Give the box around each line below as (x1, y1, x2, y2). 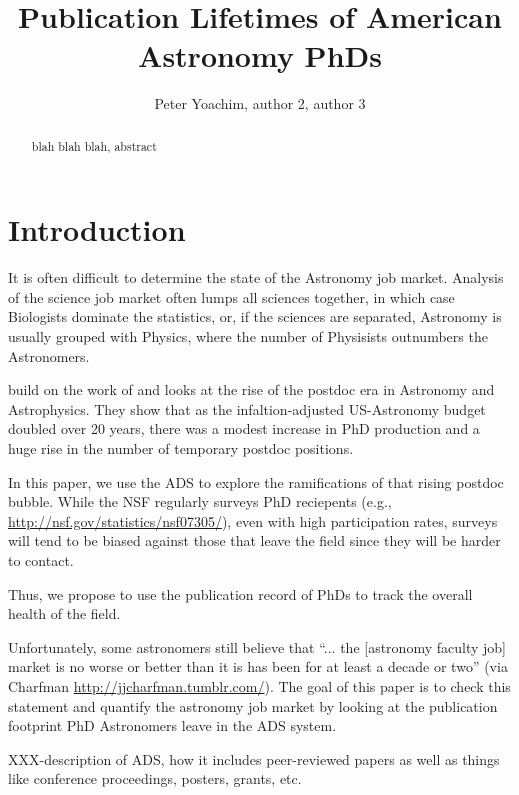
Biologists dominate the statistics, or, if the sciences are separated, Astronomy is (8, 306, 502, 327)
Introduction (8, 209, 186, 250)
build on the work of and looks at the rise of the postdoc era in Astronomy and (8, 379, 495, 400)
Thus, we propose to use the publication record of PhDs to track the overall (8, 583, 473, 604)
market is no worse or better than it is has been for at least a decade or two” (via (8, 656, 508, 677)
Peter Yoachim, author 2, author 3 (154, 93, 366, 114)
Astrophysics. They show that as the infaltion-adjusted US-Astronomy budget (8, 398, 486, 419)
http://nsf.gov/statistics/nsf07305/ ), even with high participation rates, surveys (8, 510, 498, 531)
